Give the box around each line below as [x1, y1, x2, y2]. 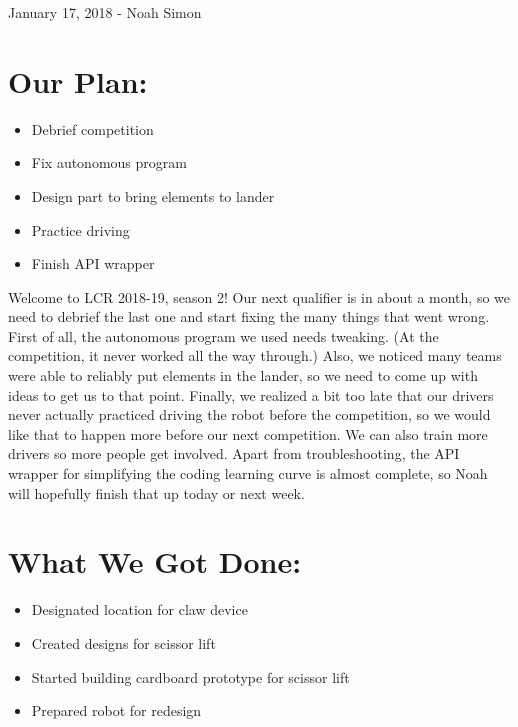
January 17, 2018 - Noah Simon [8, 2, 202, 22]
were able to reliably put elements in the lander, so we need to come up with [8, 365, 478, 386]
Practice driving [31, 219, 130, 240]
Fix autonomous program [31, 152, 187, 173]
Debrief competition [31, 118, 154, 139]
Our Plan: [8, 60, 148, 101]
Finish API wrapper [31, 253, 155, 274]
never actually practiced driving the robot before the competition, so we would [8, 404, 491, 425]
